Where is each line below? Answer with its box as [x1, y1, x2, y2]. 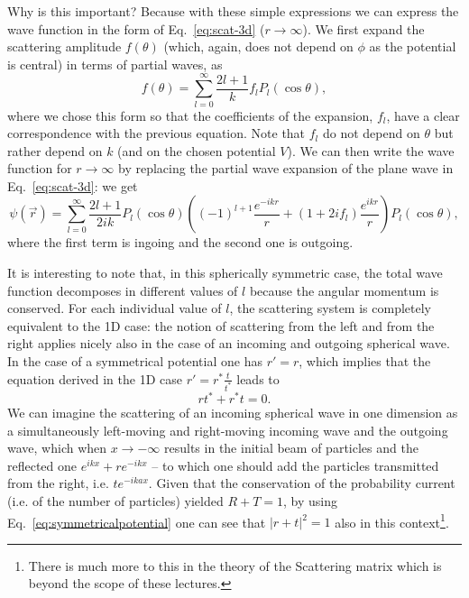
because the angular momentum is [249, 281, 439, 299]
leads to [236, 369, 280, 388]
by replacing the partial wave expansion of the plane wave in [118, 159, 454, 178]
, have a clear [386, 106, 460, 124]
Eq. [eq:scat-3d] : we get [7, 176, 138, 195]
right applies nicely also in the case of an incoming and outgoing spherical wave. [7, 334, 450, 353]
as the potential [369, 37, 456, 56]
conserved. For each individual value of [7, 299, 222, 317]
